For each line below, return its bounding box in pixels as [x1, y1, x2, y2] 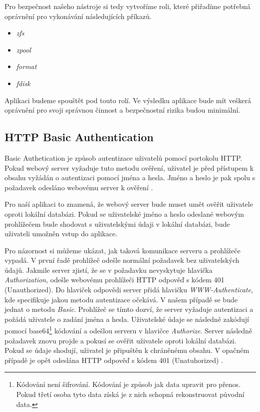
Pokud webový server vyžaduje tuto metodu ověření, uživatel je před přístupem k [4, 162, 254, 173]
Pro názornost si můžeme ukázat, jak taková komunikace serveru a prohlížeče [4, 245, 241, 255]
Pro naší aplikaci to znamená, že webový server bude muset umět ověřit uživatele [4, 199, 253, 209]
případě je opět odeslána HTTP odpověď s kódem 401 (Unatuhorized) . [4, 354, 223, 365]
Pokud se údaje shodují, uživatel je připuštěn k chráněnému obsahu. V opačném [4, 345, 250, 355]
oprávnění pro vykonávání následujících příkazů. [4, 11, 152, 21]
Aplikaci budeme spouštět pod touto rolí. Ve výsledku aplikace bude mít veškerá [4, 95, 251, 105]
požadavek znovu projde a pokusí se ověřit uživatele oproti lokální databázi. [4, 335, 237, 345]
